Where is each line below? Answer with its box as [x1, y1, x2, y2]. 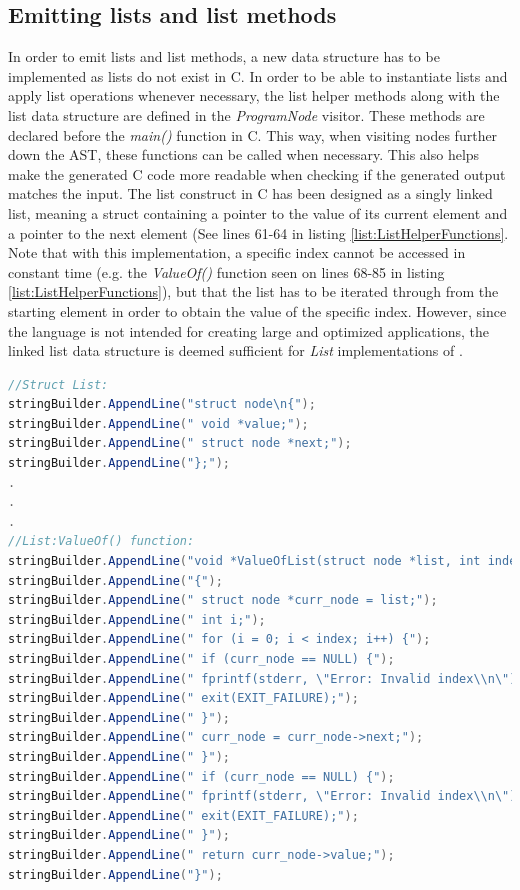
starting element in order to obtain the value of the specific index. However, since [8, 300, 507, 321]
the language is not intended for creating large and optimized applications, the [8, 320, 489, 341]
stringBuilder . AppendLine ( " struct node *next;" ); [8, 436, 352, 451]
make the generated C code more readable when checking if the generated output [8, 163, 506, 184]
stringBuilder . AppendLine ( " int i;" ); [8, 612, 266, 627]
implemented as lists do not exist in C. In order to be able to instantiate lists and [8, 65, 508, 86]
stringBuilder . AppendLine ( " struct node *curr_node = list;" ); [8, 593, 438, 608]
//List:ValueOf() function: [8, 534, 195, 549]
